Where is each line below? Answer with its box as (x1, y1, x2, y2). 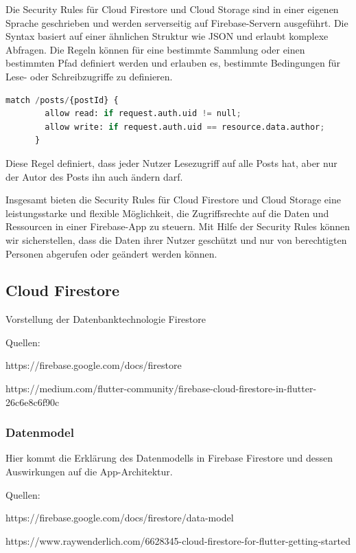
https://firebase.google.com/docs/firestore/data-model (5, 510, 234, 525)
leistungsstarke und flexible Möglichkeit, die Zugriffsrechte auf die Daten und (5, 205, 329, 220)
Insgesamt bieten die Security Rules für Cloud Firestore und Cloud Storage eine (5, 192, 341, 207)
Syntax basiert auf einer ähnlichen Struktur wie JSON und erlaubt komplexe (5, 29, 329, 43)
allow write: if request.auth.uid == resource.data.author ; (45, 122, 325, 132)
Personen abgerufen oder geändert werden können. (5, 246, 217, 260)
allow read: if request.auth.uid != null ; (45, 109, 241, 119)
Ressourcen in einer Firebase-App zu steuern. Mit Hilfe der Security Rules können (5, 219, 351, 234)
